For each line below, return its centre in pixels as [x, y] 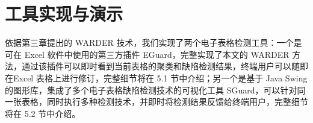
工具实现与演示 [64, 14]
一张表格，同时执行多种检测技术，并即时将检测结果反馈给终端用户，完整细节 [156, 102]
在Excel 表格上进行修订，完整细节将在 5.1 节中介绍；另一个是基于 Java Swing [156, 77]
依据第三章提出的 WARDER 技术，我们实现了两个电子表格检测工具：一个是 [153, 43]
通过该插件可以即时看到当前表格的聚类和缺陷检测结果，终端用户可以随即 [165, 66]
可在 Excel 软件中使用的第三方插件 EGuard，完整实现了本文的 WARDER [147, 54]
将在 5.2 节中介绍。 [43, 113]
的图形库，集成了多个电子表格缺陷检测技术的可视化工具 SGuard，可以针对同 [155, 90]
